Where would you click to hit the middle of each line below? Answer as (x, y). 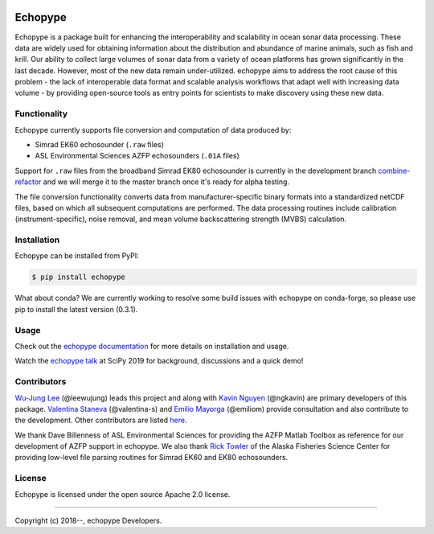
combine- (394, 170)
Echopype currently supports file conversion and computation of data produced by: (153, 129)
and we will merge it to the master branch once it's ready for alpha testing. (166, 182)
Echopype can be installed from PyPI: (77, 256)
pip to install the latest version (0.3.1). (76, 309)
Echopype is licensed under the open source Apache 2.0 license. (123, 494)
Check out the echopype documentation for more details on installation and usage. (152, 346)
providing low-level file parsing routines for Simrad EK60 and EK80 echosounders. (151, 458)
